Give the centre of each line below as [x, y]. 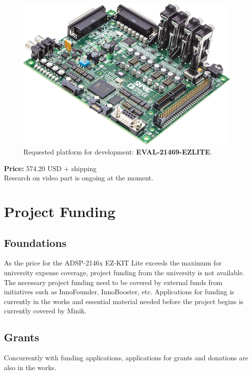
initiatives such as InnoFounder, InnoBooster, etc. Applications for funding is [119, 292]
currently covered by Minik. [45, 311]
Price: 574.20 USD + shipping [50, 168]
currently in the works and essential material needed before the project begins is [124, 301]
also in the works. [30, 367]
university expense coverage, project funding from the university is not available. [124, 272]
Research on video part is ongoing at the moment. [79, 178]
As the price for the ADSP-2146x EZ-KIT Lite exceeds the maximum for [113, 263]
